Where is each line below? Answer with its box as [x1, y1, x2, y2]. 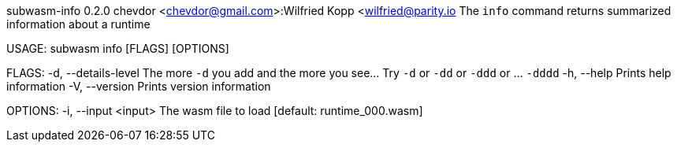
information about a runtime [6, 17, 151, 31]
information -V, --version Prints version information [6, 80, 271, 93]
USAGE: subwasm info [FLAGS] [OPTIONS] [6, 42, 229, 55]
